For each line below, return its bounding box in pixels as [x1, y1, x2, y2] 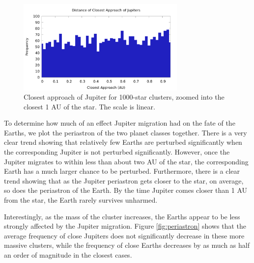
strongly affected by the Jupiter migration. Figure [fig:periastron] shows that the [4, 221, 246, 231]
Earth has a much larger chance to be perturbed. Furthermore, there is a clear [4, 166, 240, 176]
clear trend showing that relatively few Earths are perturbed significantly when [4, 137, 242, 147]
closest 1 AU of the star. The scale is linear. [24, 101, 155, 111]
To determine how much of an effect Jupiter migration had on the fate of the [4, 118, 235, 128]
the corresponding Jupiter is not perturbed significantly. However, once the [4, 147, 230, 157]
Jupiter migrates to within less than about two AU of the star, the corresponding [4, 156, 249, 166]
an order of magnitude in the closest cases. [4, 250, 132, 260]
